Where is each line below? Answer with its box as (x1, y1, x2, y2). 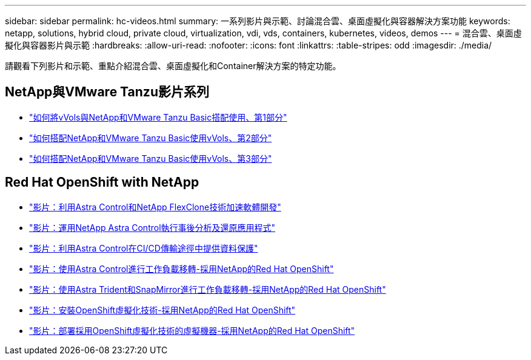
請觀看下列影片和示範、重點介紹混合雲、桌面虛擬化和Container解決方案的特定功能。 (5, 61, 341, 71)
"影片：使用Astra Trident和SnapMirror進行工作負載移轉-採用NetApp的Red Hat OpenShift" (29, 284, 386, 295)
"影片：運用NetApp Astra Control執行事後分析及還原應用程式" (29, 222, 276, 233)
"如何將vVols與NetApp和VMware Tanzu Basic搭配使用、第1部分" (29, 112, 287, 122)
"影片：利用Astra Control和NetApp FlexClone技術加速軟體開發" (29, 201, 281, 212)
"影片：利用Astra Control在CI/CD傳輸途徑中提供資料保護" (29, 242, 258, 253)
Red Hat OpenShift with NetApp (5, 175, 199, 190)
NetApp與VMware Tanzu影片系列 (5, 84, 209, 100)
